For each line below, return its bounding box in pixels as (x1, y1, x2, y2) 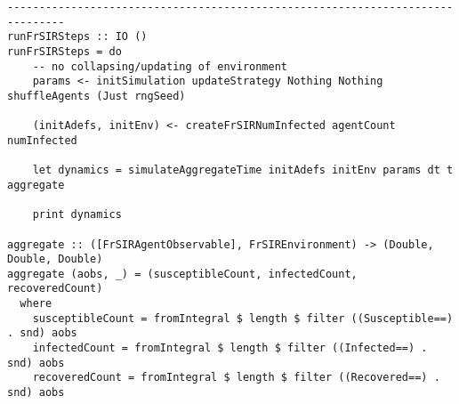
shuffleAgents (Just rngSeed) (7, 89, 186, 102)
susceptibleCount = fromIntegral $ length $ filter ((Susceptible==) (32, 311, 454, 325)
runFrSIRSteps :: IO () (7, 30, 148, 44)
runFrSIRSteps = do (7, 44, 122, 58)
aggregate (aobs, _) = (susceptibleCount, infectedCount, (7, 267, 358, 280)
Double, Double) (7, 253, 103, 266)
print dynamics (32, 208, 122, 222)
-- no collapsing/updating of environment (32, 60, 287, 73)
